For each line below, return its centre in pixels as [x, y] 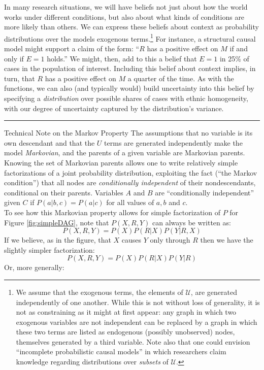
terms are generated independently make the [173, 142]
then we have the [227, 240]
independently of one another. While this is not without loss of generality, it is [138, 302]
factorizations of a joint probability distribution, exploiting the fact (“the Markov [131, 172]
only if [14, 58]
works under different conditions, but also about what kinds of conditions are [124, 16]
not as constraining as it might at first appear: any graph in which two [126, 312]
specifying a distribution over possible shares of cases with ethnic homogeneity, [126, 98]
